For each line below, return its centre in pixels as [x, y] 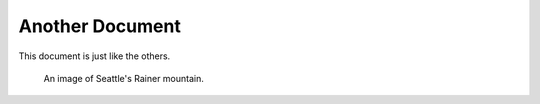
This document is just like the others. [94, 56]
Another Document [100, 26]
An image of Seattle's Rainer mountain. [124, 78]
